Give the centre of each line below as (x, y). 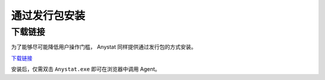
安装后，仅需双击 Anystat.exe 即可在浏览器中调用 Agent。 (86, 69)
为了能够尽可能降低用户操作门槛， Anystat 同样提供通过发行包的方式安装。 (104, 47)
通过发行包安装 (48, 16)
